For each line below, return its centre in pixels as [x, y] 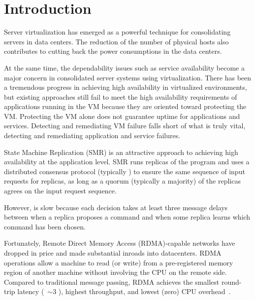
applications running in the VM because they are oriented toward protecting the [125, 106]
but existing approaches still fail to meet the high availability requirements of [121, 96]
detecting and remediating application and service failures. [92, 135]
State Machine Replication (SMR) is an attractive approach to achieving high [121, 152]
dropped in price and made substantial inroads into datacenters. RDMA [113, 253]
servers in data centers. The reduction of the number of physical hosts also [116, 41]
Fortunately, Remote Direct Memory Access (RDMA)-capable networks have [120, 243]
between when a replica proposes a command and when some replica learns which [127, 217]
